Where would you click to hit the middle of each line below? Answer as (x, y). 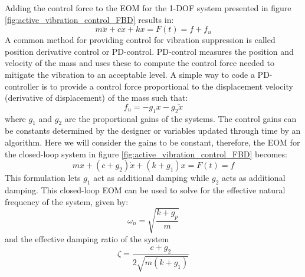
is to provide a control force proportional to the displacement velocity (167, 86)
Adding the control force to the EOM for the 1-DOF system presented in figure (148, 8)
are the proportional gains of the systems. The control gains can (181, 118)
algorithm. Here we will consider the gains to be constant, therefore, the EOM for (152, 142)
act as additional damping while (151, 178)
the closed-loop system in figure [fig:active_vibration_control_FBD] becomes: (146, 154)
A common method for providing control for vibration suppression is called (140, 40)
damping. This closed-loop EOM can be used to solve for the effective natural (145, 189)
